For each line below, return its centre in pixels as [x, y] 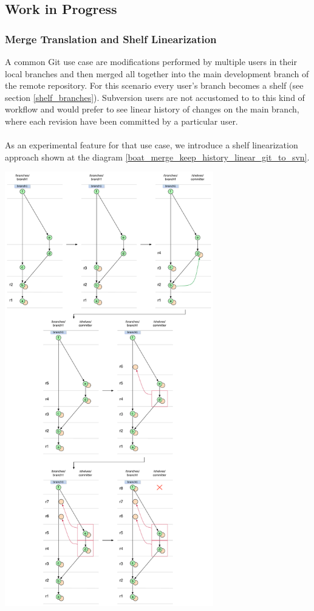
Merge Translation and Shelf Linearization [111, 39]
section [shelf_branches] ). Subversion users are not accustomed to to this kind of [155, 97]
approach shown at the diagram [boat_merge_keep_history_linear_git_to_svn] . [157, 157]
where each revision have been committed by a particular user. [121, 121]
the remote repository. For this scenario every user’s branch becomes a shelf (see [154, 85]
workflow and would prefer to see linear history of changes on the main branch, [152, 109]
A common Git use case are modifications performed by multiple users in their [151, 61]
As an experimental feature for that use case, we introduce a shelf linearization [152, 145]
